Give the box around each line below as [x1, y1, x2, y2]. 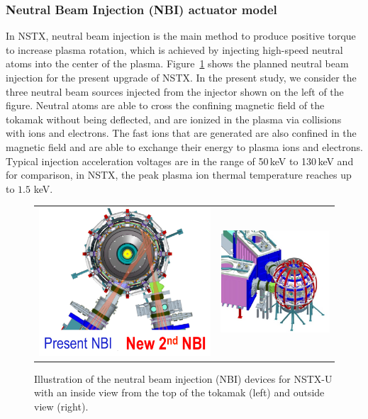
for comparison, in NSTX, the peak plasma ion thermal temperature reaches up [6, 167, 352, 182]
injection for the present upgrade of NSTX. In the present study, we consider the [6, 70, 357, 84]
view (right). [34, 398, 89, 413]
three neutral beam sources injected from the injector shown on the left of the [6, 84, 344, 99]
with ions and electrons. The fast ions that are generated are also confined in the [6, 125, 357, 140]
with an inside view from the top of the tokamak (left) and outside [34, 385, 325, 400]
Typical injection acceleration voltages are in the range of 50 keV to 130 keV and [6, 153, 354, 168]
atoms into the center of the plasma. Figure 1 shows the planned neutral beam [6, 56, 349, 71]
